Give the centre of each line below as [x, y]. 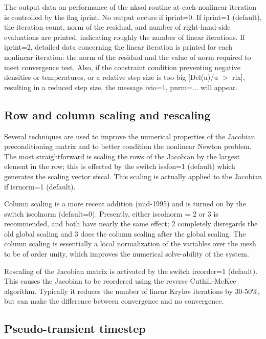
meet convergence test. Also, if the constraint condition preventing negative [122, 67]
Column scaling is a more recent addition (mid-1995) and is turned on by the [125, 204]
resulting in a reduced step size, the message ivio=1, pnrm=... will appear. [121, 87]
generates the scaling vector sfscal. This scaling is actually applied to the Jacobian [133, 176]
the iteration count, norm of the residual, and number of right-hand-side [117, 27]
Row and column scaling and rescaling [107, 114]
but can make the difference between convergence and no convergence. [114, 301]
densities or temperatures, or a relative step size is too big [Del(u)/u [111, 77]
